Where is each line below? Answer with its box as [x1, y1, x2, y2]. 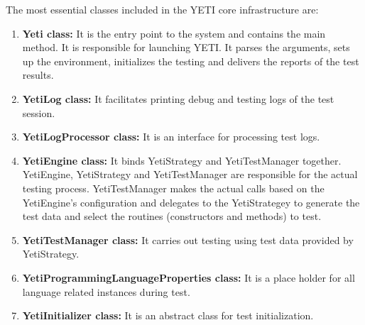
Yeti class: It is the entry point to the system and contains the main [22, 26, 326, 40]
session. [22, 105, 55, 120]
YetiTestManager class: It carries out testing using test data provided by [22, 232, 354, 247]
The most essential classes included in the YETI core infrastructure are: [6, 2, 319, 16]
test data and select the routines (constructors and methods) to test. [22, 209, 322, 224]
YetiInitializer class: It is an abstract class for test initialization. [22, 308, 314, 323]
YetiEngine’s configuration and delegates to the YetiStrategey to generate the [22, 194, 360, 209]
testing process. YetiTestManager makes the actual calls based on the [22, 180, 325, 195]
